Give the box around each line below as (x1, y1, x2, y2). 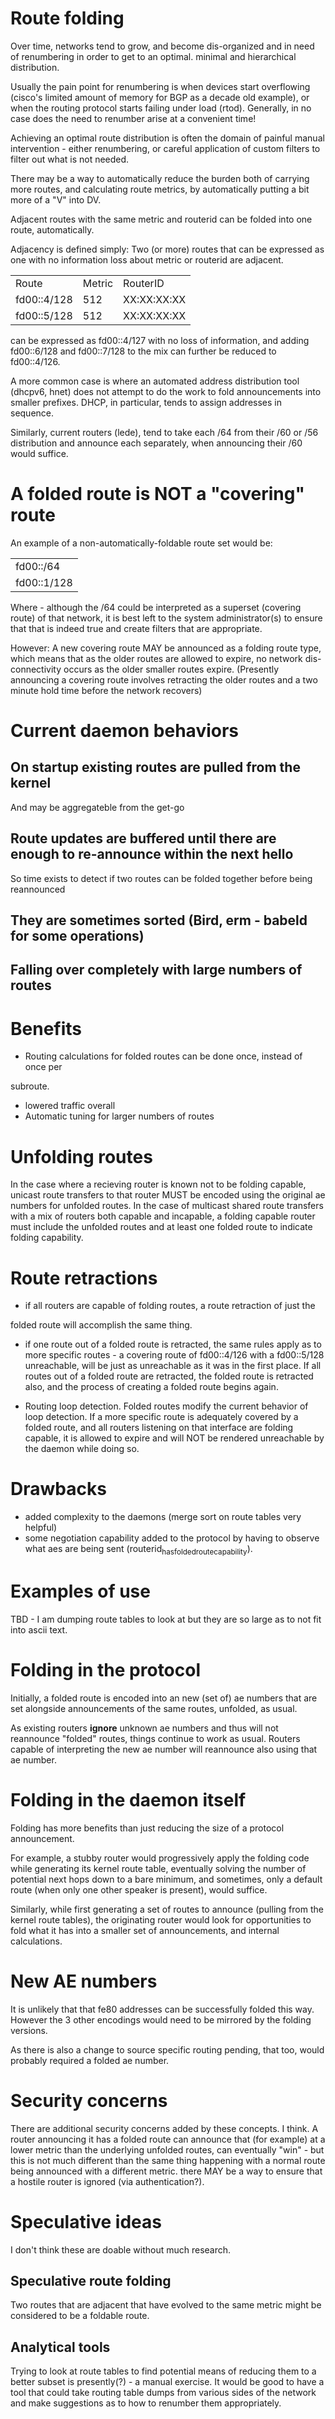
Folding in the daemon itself (10, 1789, 247, 1812)
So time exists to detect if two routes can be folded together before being (10, 872, 313, 884)
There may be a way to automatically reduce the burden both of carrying (10, 172, 310, 184)
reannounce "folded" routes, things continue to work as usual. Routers (10, 1732, 301, 1744)
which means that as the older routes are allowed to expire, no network (10, 652, 303, 664)
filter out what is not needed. (10, 153, 130, 165)
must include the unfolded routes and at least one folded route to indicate (10, 1221, 313, 1233)
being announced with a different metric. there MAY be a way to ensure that (10, 2165, 323, 2177)
